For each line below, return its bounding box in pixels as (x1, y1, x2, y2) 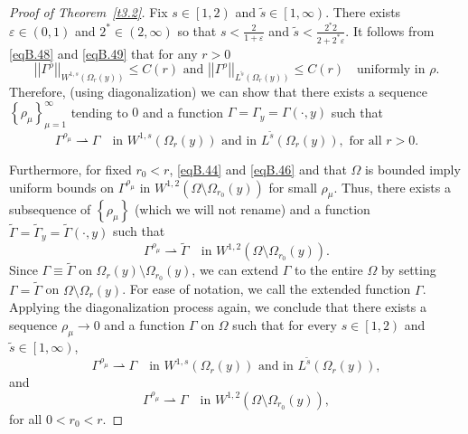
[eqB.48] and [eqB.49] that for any (9, 43, 198, 62)
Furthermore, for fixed (9, 159, 132, 178)
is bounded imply (364, 159, 461, 178)
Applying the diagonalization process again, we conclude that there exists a (9, 297, 426, 316)
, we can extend (192, 260, 278, 279)
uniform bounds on (9, 177, 115, 196)
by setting (380, 260, 436, 279)
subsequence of (9, 200, 91, 219)
